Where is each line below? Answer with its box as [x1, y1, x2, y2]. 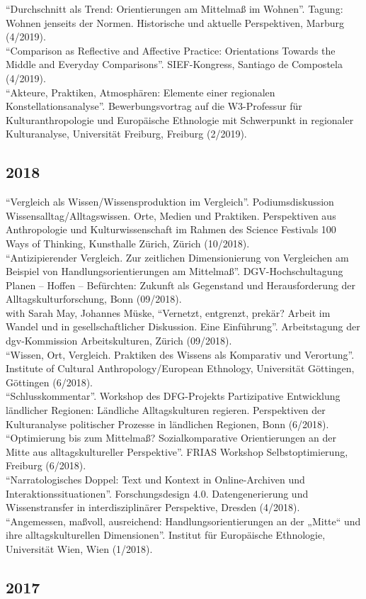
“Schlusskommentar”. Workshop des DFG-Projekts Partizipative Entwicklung [6, 388, 341, 403]
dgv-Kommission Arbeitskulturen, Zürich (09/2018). [6, 333, 232, 348]
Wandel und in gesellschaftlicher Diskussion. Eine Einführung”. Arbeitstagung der [6, 319, 360, 334]
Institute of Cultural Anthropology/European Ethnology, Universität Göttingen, [6, 361, 355, 376]
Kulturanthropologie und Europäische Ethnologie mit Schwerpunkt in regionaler [6, 112, 354, 127]
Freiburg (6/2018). [6, 458, 86, 473]
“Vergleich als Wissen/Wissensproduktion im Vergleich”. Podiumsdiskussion [6, 194, 334, 209]
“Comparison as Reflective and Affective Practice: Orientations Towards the [6, 43, 336, 57]
